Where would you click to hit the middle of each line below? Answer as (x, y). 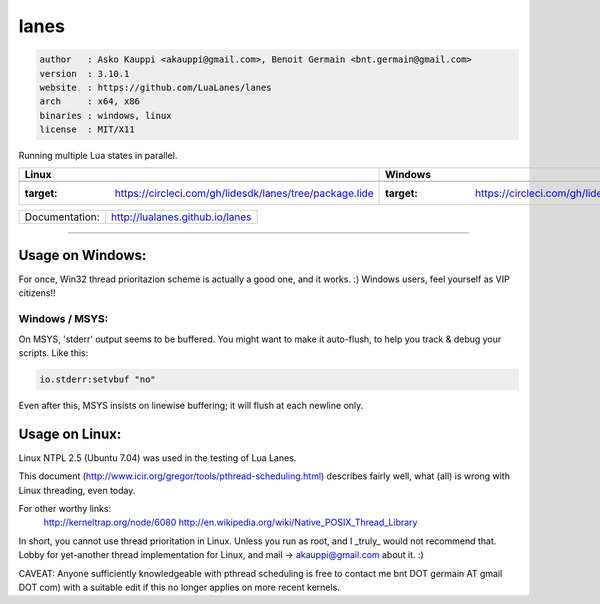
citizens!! (37, 293)
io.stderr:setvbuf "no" (98, 379)
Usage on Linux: (70, 433)
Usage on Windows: (82, 255)
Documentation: (62, 217)
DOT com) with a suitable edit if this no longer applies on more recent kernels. (179, 587)
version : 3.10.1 (84, 73)
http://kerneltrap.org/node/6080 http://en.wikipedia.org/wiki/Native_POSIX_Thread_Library (230, 522)
